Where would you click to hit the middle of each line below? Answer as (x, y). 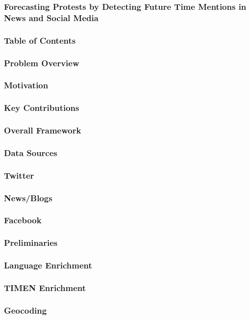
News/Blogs (28, 198)
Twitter (19, 175)
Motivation (26, 85)
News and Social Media (51, 17)
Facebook (23, 220)
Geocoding (25, 310)
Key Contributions (42, 108)
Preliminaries (31, 243)
